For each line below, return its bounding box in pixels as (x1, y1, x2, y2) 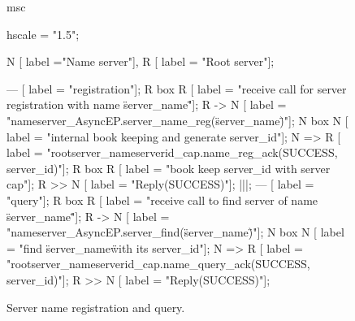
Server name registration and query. (6, 298, 185, 315)
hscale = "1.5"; (6, 25, 80, 42)
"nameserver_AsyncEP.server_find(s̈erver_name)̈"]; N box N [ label (6, 223, 344, 241)
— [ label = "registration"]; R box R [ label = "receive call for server (6, 80, 347, 97)
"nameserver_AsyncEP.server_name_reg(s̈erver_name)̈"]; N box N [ (6, 111, 349, 128)
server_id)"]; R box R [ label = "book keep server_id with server (6, 159, 331, 176)
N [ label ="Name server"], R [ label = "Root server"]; (6, 53, 275, 70)
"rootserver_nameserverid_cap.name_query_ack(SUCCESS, (6, 255, 310, 272)
